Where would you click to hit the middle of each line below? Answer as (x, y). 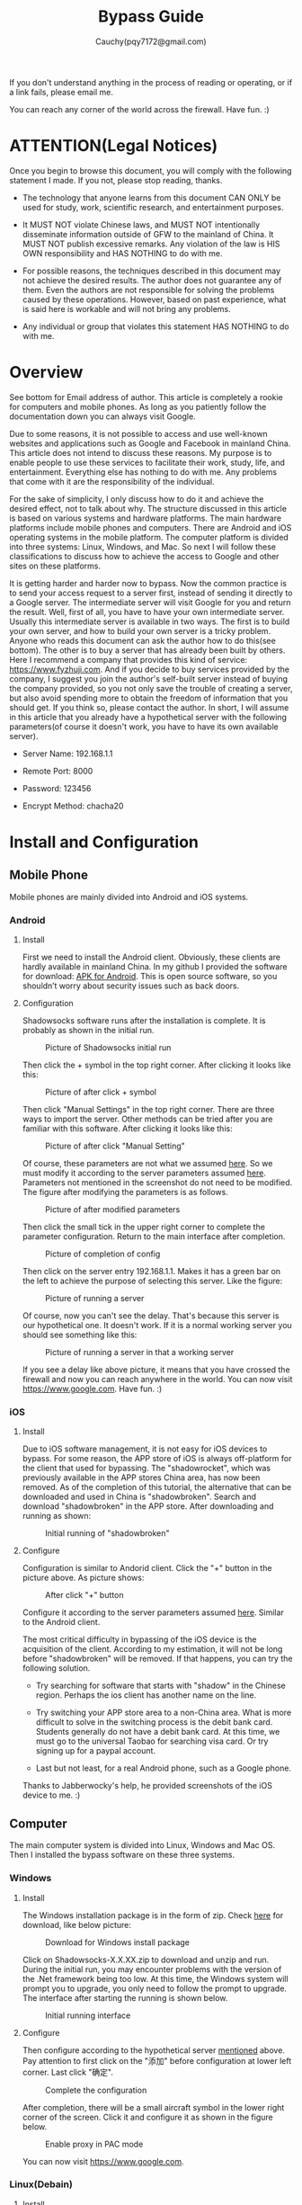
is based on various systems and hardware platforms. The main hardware (145, 518)
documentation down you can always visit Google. (102, 416)
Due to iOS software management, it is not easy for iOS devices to (145, 1449)
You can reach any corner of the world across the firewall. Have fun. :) (139, 109)
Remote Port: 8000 (58, 771)
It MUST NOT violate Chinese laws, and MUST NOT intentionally (141, 224)
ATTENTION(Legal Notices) (114, 146)
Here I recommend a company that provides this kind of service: (129, 659)
